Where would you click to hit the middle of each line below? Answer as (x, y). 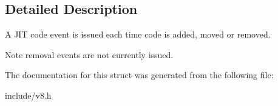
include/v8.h (28, 95)
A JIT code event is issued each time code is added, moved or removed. (138, 34)
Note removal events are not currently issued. (89, 54)
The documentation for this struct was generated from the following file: (139, 75)
